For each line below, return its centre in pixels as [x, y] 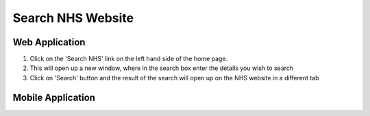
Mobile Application [54, 97]
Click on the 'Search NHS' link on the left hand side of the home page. [129, 59]
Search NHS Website [73, 18]
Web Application [49, 42]
